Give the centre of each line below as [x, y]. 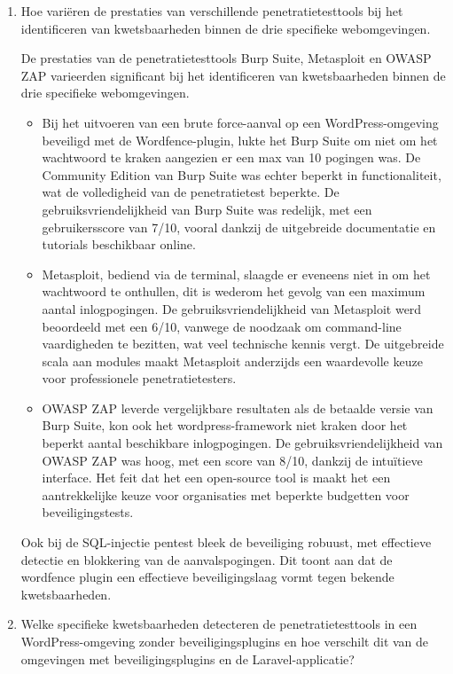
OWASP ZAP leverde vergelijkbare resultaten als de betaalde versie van [238, 408]
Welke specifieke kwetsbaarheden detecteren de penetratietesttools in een [219, 624]
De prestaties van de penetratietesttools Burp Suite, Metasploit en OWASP [226, 58]
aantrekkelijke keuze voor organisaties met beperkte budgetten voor [226, 494]
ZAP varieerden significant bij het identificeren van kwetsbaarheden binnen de [233, 75]
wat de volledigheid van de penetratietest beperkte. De [191, 192]
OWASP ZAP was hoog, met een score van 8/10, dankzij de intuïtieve [232, 460]
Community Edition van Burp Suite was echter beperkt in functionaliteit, [242, 174]
